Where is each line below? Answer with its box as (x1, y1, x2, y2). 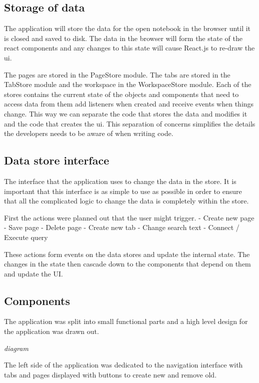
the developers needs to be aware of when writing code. (4, 128, 173, 138)
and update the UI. (4, 268, 63, 278)
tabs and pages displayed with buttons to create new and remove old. (4, 369, 217, 379)
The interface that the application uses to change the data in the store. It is (4, 175, 236, 186)
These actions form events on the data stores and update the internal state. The (4, 248, 250, 259)
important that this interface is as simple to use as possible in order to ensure (4, 185, 242, 196)
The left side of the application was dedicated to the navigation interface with (4, 359, 243, 370)
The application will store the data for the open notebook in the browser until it (4, 23, 251, 33)
